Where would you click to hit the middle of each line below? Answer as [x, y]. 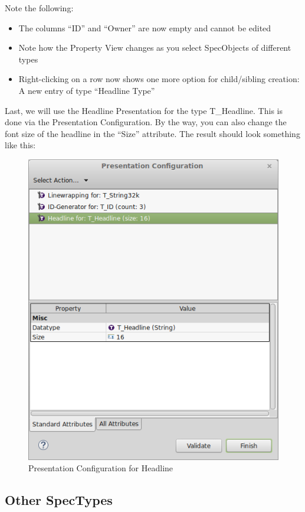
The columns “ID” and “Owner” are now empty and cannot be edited [145, 27]
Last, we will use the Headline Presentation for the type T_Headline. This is [144, 110]
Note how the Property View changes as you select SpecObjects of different [155, 48]
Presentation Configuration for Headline [101, 468]
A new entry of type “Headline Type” [87, 90]
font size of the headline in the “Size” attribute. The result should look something [152, 133]
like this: [20, 145]
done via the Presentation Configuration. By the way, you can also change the [146, 122]
